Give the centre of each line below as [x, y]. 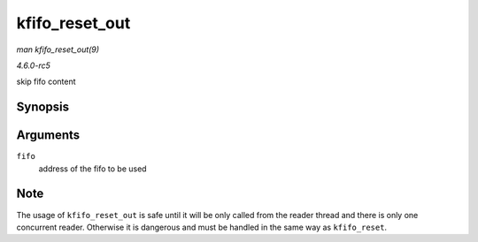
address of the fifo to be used [93, 169]
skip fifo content [46, 82]
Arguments [48, 136]
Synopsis [43, 107]
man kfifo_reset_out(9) [58, 49]
